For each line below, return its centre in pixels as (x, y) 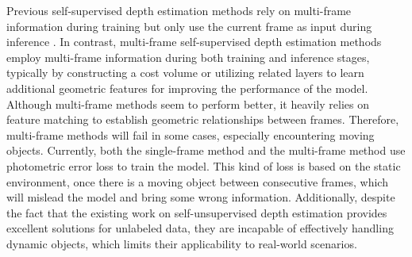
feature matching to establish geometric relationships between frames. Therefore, (203, 119)
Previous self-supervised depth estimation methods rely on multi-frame (179, 10)
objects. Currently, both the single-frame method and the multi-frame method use (206, 150)
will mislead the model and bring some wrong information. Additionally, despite (201, 197)
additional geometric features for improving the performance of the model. (187, 88)
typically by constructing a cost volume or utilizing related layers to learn (185, 73)
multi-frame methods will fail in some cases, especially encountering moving (191, 134)
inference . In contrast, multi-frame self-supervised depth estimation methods (194, 42)
